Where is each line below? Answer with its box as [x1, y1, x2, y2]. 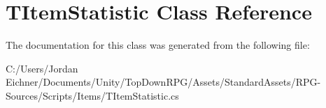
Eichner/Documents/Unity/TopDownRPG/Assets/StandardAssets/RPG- [6, 75, 321, 89]
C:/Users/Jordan [6, 61, 78, 75]
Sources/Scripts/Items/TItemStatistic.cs [6, 88, 179, 102]
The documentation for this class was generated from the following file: [6, 38, 310, 52]
